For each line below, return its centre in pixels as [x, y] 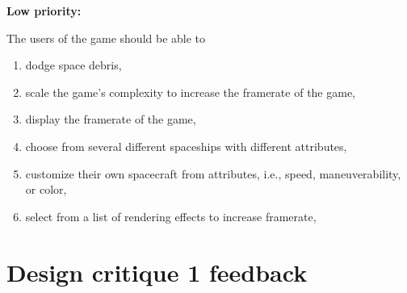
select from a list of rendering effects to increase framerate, [171, 216]
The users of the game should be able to [106, 38]
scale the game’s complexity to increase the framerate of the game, [191, 92]
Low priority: [44, 10]
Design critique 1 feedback [157, 272]
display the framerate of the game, [111, 119]
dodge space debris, [73, 65]
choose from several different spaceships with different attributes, [186, 146]
